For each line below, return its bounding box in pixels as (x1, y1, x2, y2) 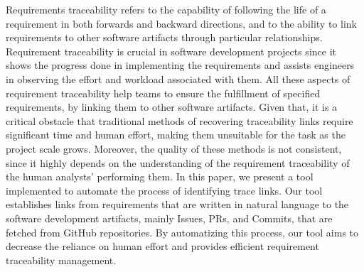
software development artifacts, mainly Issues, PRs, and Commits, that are (6, 210, 333, 225)
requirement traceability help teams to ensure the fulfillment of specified (6, 85, 321, 100)
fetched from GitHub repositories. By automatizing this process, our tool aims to (6, 224, 359, 239)
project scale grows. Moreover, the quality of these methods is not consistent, (6, 141, 342, 156)
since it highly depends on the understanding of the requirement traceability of (6, 155, 350, 170)
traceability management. (6, 252, 117, 267)
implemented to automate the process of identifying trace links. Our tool (6, 183, 323, 197)
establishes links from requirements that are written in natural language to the (6, 197, 349, 212)
